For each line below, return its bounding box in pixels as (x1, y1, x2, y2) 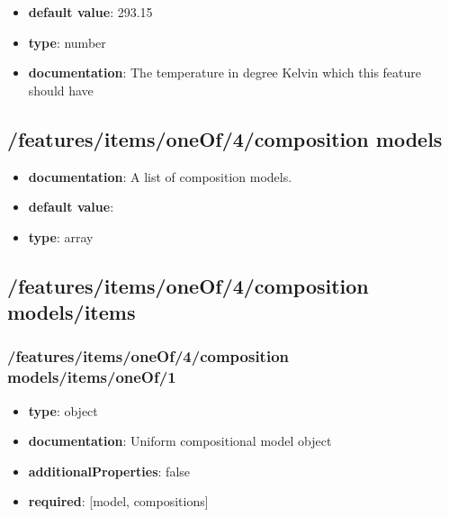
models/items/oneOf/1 (7, 366, 176, 388)
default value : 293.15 (28, 3, 153, 21)
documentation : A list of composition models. (28, 167, 292, 186)
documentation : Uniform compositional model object (28, 431, 332, 450)
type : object (28, 401, 98, 420)
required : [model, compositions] (28, 492, 209, 511)
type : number (28, 32, 106, 51)
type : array (28, 227, 94, 246)
